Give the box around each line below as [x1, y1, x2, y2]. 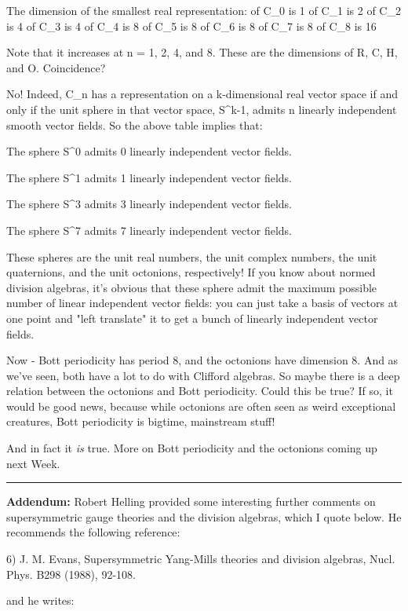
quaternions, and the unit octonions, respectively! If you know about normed [6, 264, 376, 280]
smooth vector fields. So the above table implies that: [6, 116, 263, 133]
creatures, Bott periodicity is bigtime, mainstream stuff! [6, 413, 275, 430]
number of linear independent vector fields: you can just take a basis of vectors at [6, 295, 399, 311]
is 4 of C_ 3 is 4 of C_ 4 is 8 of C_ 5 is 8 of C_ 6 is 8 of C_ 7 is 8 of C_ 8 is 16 [6, 17, 377, 34]
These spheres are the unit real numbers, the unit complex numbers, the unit [6, 248, 377, 265]
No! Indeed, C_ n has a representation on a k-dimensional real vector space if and [6, 86, 399, 102]
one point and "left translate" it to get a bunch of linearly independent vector [6, 309, 378, 326]
